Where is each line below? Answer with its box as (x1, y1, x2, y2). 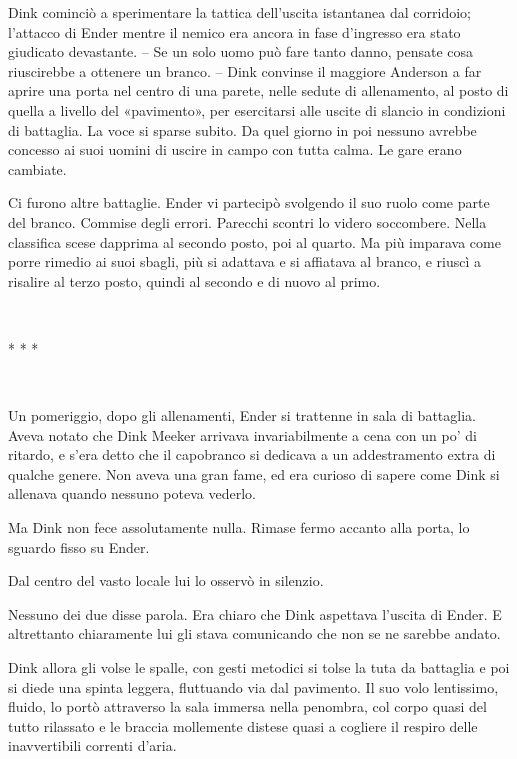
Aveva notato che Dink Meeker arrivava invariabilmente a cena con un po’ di (8, 424, 477, 445)
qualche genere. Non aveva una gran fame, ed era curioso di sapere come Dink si (8, 463, 500, 484)
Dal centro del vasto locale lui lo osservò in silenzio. (8, 570, 324, 591)
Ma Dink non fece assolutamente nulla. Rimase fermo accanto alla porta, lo (8, 517, 470, 538)
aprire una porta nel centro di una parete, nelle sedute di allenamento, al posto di (8, 80, 509, 101)
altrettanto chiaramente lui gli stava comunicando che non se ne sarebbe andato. (8, 623, 501, 644)
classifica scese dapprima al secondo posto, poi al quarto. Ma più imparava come (8, 231, 501, 252)
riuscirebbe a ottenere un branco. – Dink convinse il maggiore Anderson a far (8, 60, 482, 81)
